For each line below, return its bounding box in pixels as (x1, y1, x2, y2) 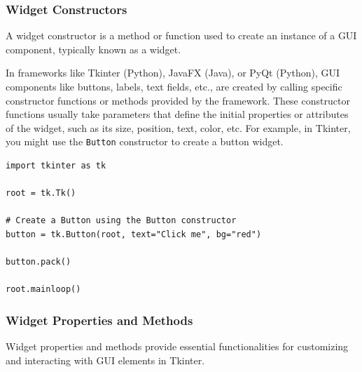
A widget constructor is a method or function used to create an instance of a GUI (6, 28, 357, 43)
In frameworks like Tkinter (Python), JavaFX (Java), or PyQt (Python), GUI (6, 65, 340, 80)
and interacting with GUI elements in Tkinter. (6, 352, 205, 367)
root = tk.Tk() (6, 188, 76, 199)
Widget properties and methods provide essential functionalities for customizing (6, 339, 349, 354)
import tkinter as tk (6, 161, 106, 171)
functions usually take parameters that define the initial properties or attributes (6, 107, 349, 121)
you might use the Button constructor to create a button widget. (6, 134, 284, 149)
